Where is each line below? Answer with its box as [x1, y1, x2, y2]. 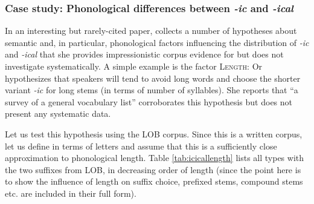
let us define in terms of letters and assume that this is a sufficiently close [5, 139, 277, 152]
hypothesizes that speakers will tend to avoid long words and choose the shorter [5, 71, 301, 84]
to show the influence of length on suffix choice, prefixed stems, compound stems [5, 175, 303, 188]
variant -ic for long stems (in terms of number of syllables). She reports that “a [5, 84, 298, 96]
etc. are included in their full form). [5, 186, 136, 199]
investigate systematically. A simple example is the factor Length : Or [5, 60, 263, 72]
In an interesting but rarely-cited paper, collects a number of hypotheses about [5, 24, 297, 37]
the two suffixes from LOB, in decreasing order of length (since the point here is [5, 163, 301, 176]
